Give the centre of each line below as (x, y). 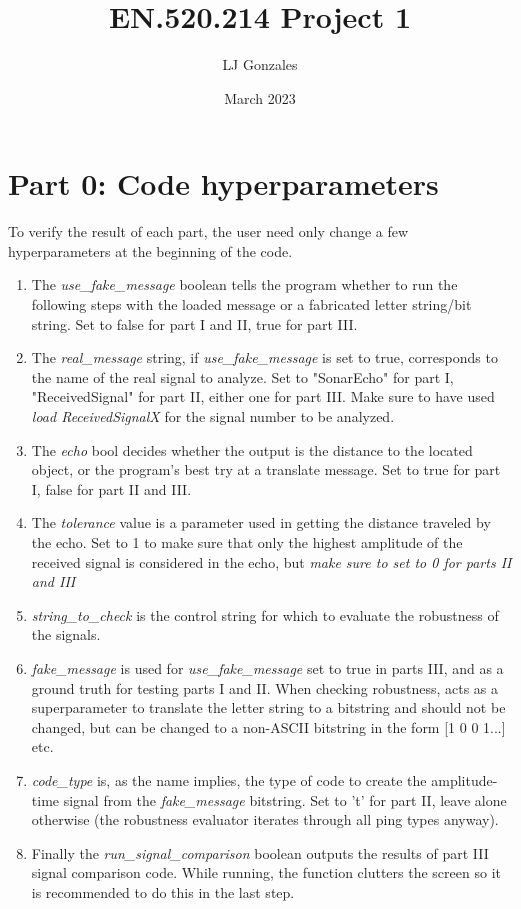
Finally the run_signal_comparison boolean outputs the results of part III (260, 852)
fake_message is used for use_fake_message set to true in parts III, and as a (267, 667)
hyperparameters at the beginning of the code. (150, 250)
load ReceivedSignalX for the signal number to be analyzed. (213, 416)
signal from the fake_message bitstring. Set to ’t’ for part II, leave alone (285, 799)
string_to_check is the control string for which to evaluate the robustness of (265, 614)
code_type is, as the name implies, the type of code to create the (229, 779)
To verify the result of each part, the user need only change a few (208, 231)
